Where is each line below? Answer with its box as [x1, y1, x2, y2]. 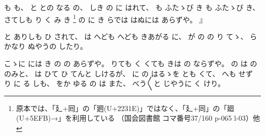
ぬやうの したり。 [28, 41, 88, 51]
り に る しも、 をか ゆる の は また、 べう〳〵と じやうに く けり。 [4, 78, 225, 89]
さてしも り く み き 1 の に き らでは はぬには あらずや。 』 [4, 12, 206, 24]
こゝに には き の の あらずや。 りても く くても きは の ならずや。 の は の [4, 58, 257, 69]
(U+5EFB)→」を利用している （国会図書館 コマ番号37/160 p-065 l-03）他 [16, 113, 260, 123]
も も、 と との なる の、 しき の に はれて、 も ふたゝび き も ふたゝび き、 [4, 2, 260, 12]
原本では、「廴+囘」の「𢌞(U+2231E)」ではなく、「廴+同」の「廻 [16, 102, 234, 113]
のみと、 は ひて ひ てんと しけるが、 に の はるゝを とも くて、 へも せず [4, 68, 253, 78]
